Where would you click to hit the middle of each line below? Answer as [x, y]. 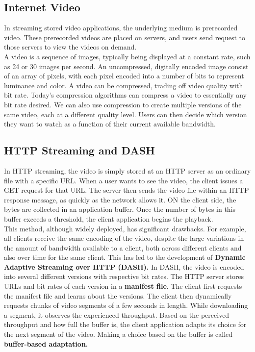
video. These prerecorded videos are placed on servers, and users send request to [125, 37]
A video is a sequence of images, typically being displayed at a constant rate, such [127, 56]
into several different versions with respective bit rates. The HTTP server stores [124, 276]
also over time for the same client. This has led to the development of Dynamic [125, 257]
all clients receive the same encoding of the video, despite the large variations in [124, 238]
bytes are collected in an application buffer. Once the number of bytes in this [120, 209]
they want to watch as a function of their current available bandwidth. [110, 124]
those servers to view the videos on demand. [70, 47]
